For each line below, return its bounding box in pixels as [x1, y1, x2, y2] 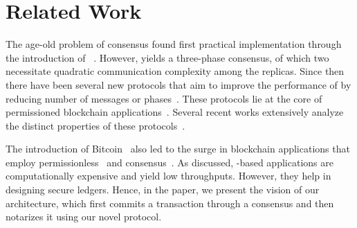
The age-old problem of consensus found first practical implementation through [6, 37, 342, 51]
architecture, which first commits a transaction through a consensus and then [6, 195, 334, 210]
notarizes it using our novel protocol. [6, 209, 162, 224]
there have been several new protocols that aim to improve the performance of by [6, 77, 351, 91]
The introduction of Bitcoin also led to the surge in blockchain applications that [6, 141, 350, 156]
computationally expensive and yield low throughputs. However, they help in [6, 168, 331, 183]
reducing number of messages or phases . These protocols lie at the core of [6, 91, 322, 105]
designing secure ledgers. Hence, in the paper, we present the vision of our [6, 182, 320, 197]
